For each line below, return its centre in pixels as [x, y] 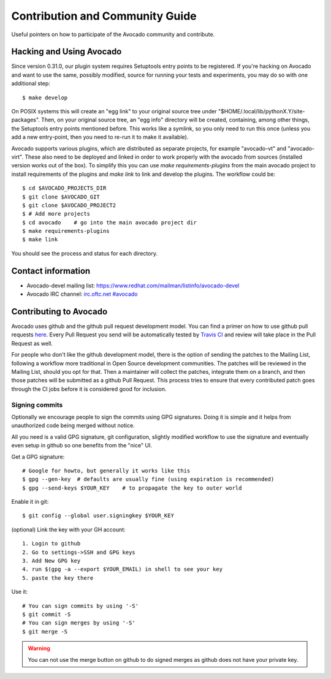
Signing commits [37, 404]
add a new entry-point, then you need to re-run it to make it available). [100, 137]
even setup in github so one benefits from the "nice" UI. [82, 446]
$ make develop [45, 97]
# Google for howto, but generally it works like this [106, 471]
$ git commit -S [47, 614]
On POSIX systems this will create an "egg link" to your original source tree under [114, 112]
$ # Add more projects [56, 214]
